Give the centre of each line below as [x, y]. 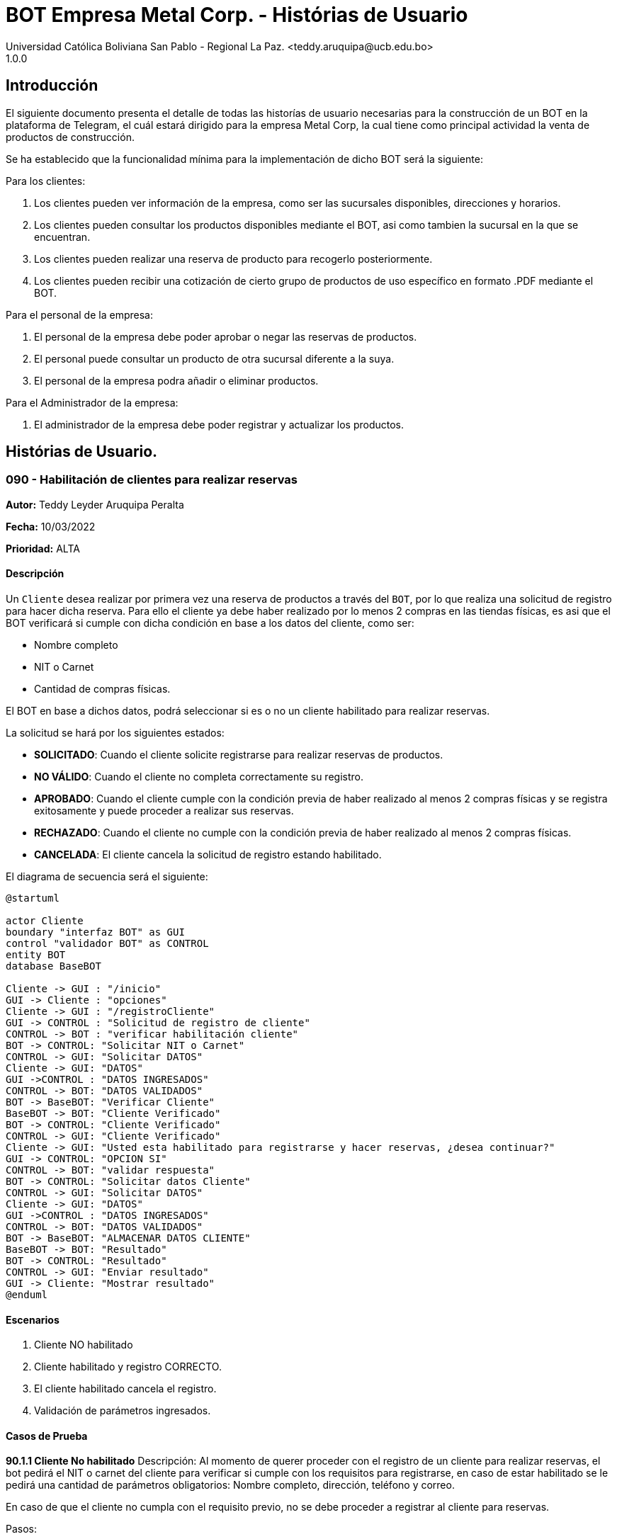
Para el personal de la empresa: [79, 314]
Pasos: [22, 1529]
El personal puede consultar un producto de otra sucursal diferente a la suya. [214, 358]
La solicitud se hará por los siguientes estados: [115, 733]
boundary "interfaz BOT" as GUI [95, 932]
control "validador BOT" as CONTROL [107, 944]
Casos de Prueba [47, 1436]
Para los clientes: [46, 181]
